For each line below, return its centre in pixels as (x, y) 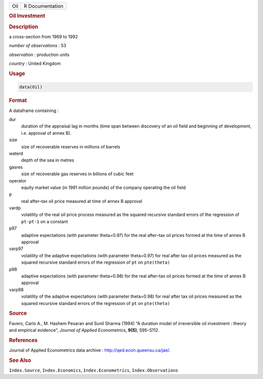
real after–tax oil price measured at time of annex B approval (82, 201)
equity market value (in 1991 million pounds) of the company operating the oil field (103, 187)
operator (18, 180)
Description (24, 27)
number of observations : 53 (38, 46)
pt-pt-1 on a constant (45, 221)
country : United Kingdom (35, 64)
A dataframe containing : (34, 110)
